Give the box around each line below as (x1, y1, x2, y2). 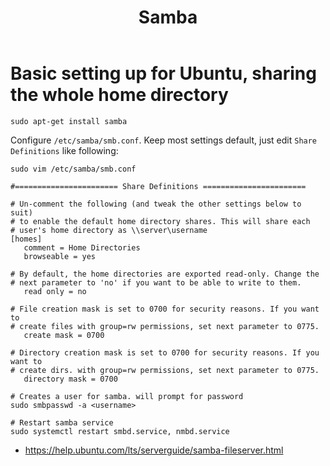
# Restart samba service (10, 417, 114, 428)
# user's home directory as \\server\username (10, 225, 208, 235)
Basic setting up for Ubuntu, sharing (10, 62, 317, 85)
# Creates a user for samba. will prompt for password (10, 391, 244, 401)
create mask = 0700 (23, 330, 105, 340)
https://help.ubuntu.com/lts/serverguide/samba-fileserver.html (24, 444, 284, 456)
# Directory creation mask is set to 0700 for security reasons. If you (10, 347, 320, 358)
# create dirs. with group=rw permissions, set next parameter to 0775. (10, 365, 320, 375)
